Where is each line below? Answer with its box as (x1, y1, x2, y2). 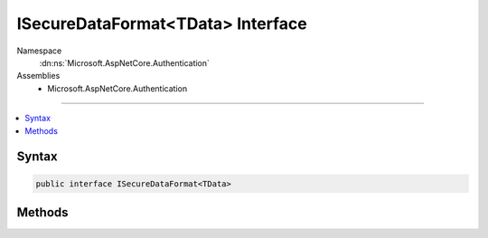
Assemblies (16, 71, 61, 81)
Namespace (16, 45, 62, 56)
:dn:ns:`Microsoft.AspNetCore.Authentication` (39, 57, 210, 68)
